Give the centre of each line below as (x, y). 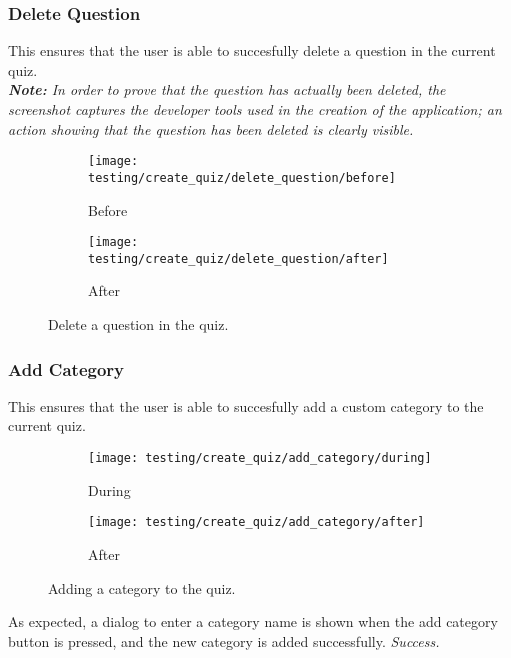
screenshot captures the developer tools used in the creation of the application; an (255, 109)
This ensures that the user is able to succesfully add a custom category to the (246, 405)
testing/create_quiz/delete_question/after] (238, 258)
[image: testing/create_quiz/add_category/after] (256, 522)
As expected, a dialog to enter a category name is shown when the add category (253, 621)
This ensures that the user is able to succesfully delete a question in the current (252, 50)
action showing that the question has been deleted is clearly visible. (211, 128)
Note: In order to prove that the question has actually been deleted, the (227, 89)
